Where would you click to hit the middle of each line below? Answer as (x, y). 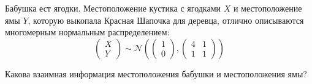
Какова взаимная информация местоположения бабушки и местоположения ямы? (156, 73)
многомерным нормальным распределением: (87, 32)
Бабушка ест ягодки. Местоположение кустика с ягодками (113, 8)
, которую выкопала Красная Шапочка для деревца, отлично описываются (166, 20)
